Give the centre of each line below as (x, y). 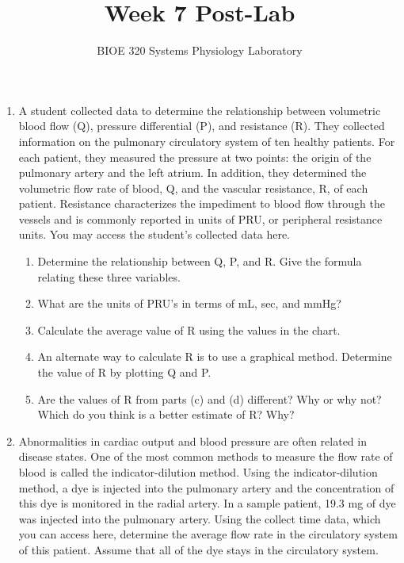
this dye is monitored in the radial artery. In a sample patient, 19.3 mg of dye (207, 503)
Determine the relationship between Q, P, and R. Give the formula (200, 261)
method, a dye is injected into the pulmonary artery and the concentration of (206, 487)
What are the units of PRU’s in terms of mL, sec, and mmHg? (189, 303)
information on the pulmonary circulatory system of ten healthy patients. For (207, 141)
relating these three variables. (109, 276)
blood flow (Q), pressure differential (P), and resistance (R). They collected (202, 126)
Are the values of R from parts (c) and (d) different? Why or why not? (210, 398)
